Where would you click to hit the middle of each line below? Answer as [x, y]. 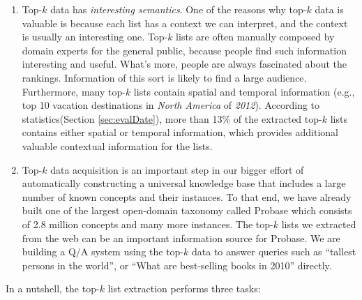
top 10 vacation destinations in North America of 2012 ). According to [171, 105]
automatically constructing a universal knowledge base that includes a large [184, 183]
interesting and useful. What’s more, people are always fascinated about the [184, 64]
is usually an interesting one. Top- [95, 37]
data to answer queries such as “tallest [274, 252]
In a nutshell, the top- [53, 288]
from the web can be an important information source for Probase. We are [181, 238]
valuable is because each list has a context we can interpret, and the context [185, 23]
